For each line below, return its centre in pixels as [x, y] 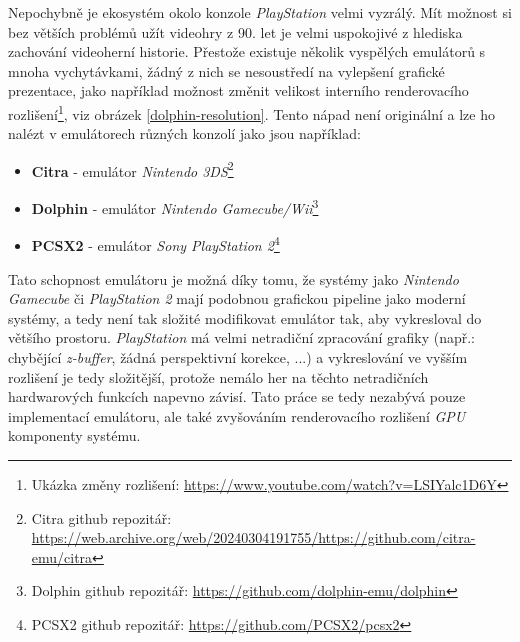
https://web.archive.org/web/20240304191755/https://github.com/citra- [253, 537]
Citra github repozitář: [101, 517]
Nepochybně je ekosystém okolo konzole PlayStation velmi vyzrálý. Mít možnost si [260, 12]
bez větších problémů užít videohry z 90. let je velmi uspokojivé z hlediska [235, 31]
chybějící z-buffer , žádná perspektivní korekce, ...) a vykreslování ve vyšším [238, 356]
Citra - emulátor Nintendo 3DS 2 [132, 169]
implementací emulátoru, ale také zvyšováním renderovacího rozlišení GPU [237, 415]
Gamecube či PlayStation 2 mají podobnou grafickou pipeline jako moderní [237, 298]
